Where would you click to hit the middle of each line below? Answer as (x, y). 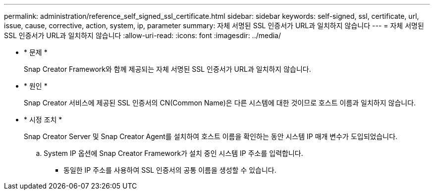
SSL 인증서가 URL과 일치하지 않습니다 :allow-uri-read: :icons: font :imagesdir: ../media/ (143, 35)
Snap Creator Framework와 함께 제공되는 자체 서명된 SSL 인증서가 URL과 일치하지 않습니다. (167, 69)
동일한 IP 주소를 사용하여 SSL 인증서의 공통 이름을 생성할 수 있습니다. (170, 170)
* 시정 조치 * (43, 120)
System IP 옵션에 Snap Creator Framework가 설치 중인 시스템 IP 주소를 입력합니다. (173, 153)
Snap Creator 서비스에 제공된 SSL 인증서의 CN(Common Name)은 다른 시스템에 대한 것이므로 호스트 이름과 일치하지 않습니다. (220, 103)
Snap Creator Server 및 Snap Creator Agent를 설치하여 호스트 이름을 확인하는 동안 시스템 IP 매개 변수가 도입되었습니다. (211, 136)
